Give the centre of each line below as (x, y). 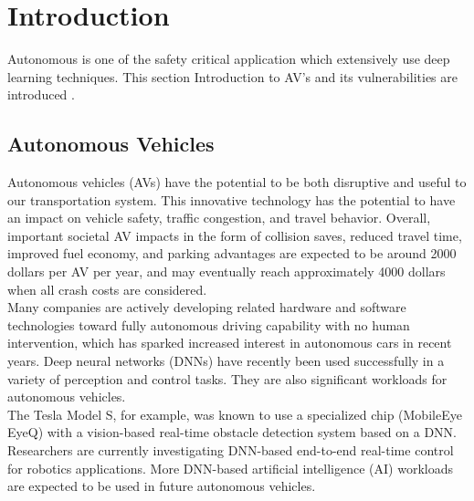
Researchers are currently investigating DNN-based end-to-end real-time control (231, 450)
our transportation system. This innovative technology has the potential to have (232, 199)
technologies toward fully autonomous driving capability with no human (209, 324)
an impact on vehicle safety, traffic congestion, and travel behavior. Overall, (219, 218)
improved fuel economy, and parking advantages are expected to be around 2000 (232, 253)
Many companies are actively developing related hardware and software (207, 307)
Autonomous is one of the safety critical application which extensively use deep (229, 59)
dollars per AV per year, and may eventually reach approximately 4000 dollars (226, 271)
